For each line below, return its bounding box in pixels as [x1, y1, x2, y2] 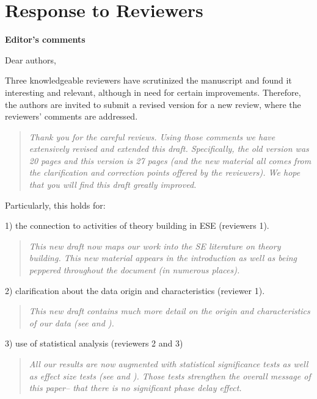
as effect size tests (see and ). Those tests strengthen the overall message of [29, 369, 311, 382]
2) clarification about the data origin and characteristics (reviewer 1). [5, 284, 265, 297]
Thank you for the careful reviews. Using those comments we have [29, 130, 275, 143]
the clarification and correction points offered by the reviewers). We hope [29, 166, 301, 179]
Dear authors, [5, 53, 56, 66]
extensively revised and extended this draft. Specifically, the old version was [29, 142, 309, 155]
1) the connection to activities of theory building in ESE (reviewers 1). [5, 219, 269, 232]
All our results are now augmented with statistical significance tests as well [29, 358, 308, 370]
